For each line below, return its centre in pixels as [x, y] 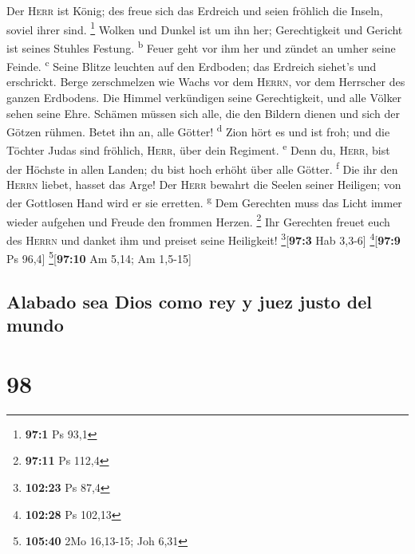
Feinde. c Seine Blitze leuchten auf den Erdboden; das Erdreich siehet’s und [192, 65]
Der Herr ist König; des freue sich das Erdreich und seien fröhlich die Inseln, [195, 10]
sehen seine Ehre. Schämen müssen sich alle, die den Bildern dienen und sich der [203, 113]
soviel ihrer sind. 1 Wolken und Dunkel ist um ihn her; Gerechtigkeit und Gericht [205, 28]
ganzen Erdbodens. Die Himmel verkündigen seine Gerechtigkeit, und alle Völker [204, 97]
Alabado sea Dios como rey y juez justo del [189, 301]
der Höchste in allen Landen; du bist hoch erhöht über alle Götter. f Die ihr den [202, 167]
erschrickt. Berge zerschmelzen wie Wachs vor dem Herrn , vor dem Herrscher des [206, 82]
